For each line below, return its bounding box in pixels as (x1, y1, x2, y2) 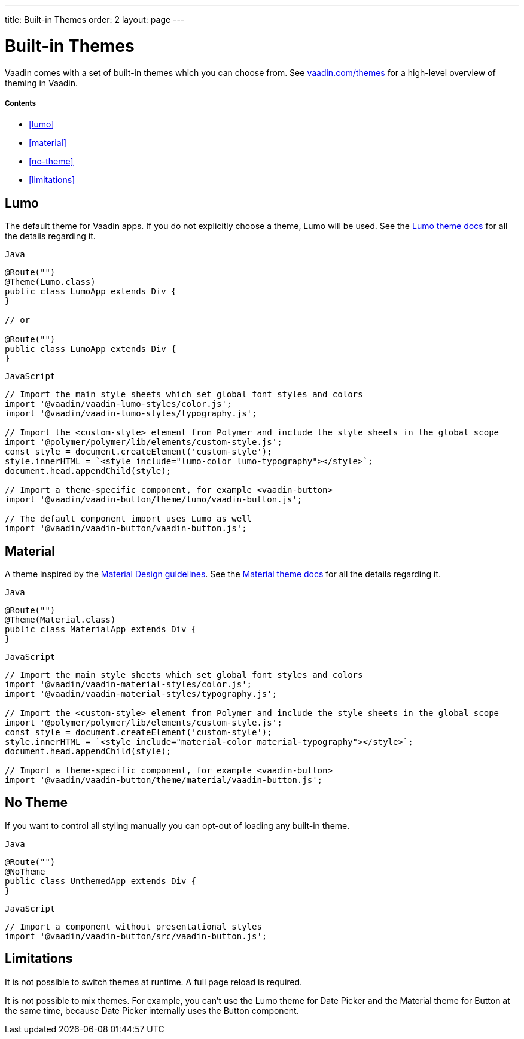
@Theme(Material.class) (5, 614, 116, 624)
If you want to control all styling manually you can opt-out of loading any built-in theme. (5, 820, 350, 831)
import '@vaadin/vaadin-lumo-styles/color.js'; (5, 399, 232, 409)
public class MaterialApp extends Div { (5, 624, 197, 634)
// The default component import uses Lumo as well (5, 514, 252, 524)
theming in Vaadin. (5, 77, 78, 88)
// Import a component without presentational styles (5, 921, 262, 931)
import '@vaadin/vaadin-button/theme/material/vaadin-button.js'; (5, 775, 323, 785)
